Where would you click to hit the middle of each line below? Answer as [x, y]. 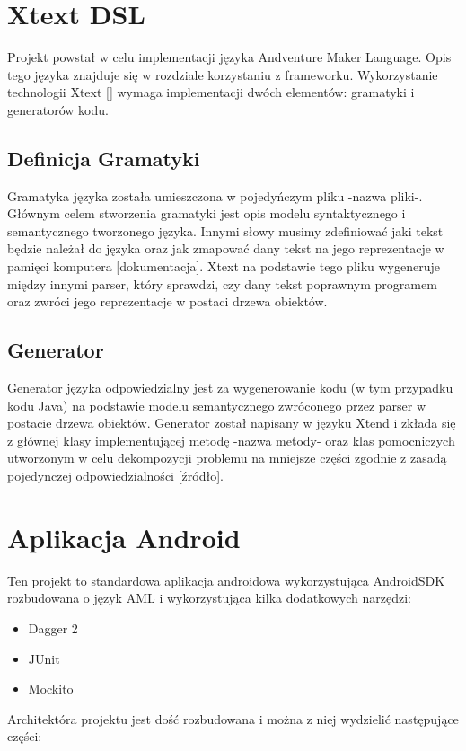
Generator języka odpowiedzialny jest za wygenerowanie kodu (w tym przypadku [230, 388]
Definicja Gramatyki [104, 158]
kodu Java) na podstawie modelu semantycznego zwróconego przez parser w [217, 405]
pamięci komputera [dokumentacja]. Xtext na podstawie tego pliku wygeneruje [224, 266]
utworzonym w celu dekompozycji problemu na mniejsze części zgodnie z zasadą [227, 458]
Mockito [51, 689]
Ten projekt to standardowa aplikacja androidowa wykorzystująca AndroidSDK [226, 580]
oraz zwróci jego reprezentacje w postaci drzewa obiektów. [167, 301]
